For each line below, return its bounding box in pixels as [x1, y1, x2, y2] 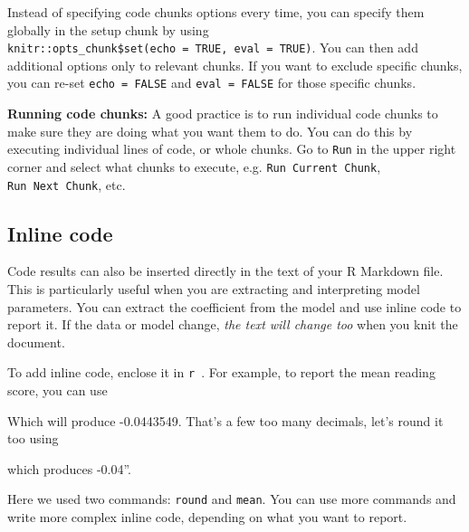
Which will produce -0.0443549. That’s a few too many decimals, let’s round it [7, 411, 444, 430]
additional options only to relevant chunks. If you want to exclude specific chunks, [7, 55, 463, 74]
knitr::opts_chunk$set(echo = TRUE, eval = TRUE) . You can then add [7, 38, 418, 57]
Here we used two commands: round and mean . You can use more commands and [7, 489, 456, 508]
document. [7, 332, 65, 351]
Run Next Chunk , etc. [7, 175, 126, 194]
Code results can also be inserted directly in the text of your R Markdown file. [7, 261, 444, 280]
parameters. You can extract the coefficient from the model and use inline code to [7, 297, 462, 316]
